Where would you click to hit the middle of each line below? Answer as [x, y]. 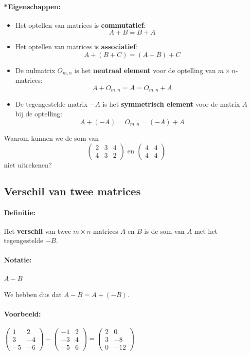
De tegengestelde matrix [51, 104]
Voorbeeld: [23, 313]
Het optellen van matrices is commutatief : [81, 25]
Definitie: [20, 212]
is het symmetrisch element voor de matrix [171, 104]
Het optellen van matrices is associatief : [77, 47]
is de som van [164, 231]
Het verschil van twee [37, 231]
